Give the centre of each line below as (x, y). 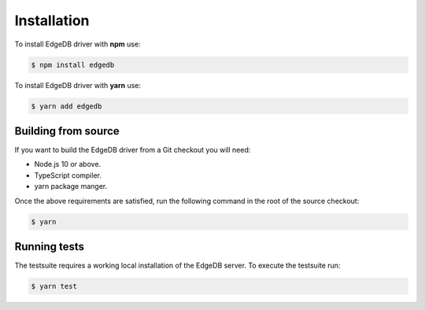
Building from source (67, 131)
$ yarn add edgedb (67, 106)
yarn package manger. (71, 186)
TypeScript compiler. (68, 175)
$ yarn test (54, 286)
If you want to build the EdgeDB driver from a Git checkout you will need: (133, 150)
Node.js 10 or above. (68, 164)
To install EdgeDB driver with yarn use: (78, 85)
